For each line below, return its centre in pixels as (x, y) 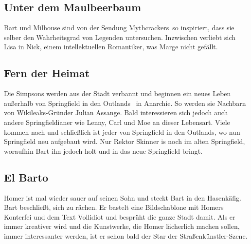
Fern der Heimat (47, 73)
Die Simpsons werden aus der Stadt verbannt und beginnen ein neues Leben (117, 93)
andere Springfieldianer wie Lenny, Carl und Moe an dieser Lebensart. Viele (117, 122)
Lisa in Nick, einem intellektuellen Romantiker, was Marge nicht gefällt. (111, 47)
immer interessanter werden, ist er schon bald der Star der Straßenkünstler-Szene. (126, 235)
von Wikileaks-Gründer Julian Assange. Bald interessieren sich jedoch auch (116, 112)
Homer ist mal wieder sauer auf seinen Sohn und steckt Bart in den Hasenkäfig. (123, 197)
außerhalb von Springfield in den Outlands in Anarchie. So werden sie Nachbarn (125, 103)
